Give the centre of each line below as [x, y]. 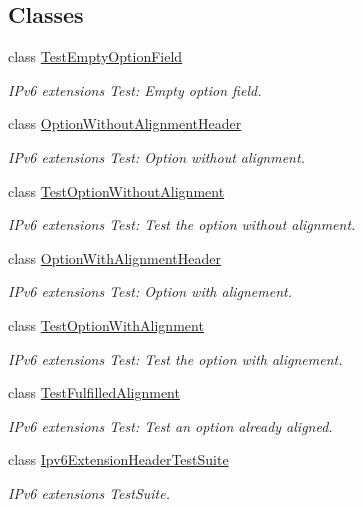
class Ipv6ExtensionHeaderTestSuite [118, 459]
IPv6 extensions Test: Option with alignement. [150, 291]
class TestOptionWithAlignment [106, 324]
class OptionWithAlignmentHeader [114, 257]
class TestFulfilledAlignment [94, 392]
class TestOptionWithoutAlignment [116, 190]
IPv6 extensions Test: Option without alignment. [156, 156]
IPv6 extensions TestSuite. [89, 492]
